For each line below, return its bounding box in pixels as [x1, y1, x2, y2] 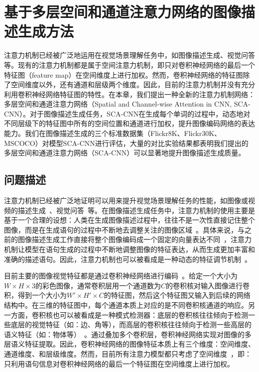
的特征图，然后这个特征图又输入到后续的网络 [104, 290, 251, 300]
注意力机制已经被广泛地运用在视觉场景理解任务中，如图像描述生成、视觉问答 [4, 50, 255, 60]
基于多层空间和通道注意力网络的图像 [4, 1, 242, 22]
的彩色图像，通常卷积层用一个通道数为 [35, 280, 161, 290]
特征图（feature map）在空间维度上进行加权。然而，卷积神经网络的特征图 [4, 69, 243, 80]
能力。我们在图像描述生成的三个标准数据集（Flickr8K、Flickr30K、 [4, 128, 222, 138]
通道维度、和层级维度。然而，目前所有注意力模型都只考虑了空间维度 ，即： [4, 348, 252, 359]
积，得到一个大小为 [4, 290, 67, 300]
